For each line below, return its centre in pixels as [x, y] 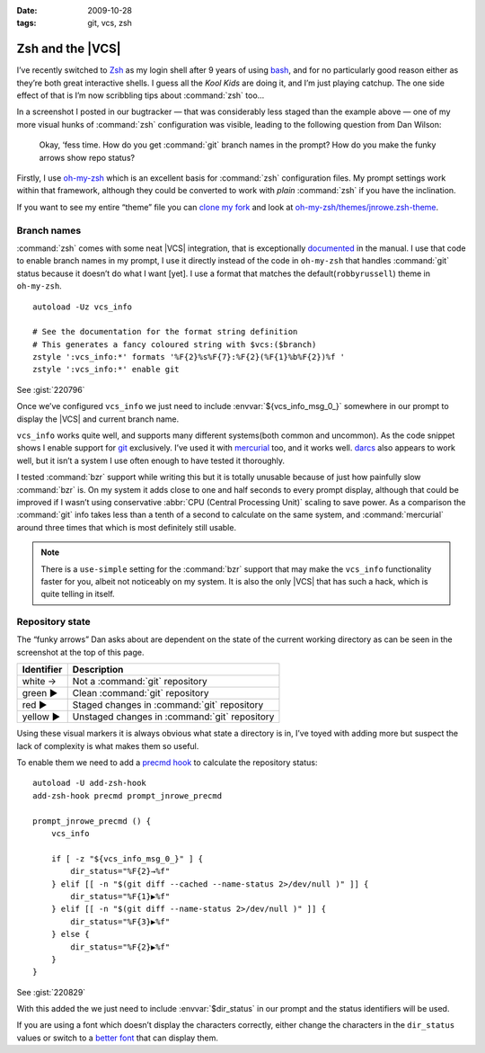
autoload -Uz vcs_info [83, 307]
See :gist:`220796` [51, 389]
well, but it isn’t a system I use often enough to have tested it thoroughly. [151, 460]
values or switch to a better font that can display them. [118, 1038]
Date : [27, 10]
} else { [70, 934]
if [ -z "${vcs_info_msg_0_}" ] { [127, 858]
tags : [26, 23]
